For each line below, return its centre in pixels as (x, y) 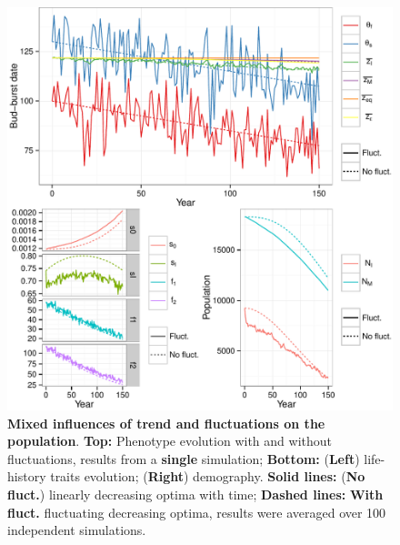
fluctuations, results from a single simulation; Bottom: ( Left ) (184, 458)
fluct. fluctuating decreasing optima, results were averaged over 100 (197, 512)
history (27, 476)
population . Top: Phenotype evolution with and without (170, 441)
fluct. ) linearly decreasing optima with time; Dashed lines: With (195, 494)
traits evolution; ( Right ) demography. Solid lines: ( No (208, 476)
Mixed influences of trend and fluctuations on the (166, 423)
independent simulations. (77, 530)
